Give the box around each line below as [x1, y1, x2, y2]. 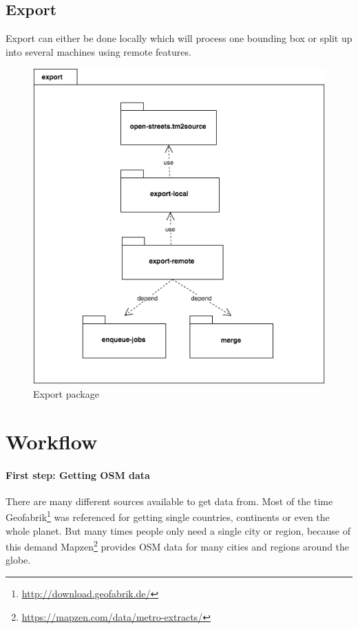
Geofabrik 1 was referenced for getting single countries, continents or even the [6, 508, 330, 524]
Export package [33, 387, 99, 401]
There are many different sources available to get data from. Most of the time [6, 493, 333, 508]
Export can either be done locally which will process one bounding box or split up [6, 31, 352, 45]
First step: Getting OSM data [6, 467, 150, 482]
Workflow [6, 427, 98, 455]
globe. [6, 553, 31, 567]
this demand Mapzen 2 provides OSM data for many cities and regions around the [6, 537, 350, 553]
